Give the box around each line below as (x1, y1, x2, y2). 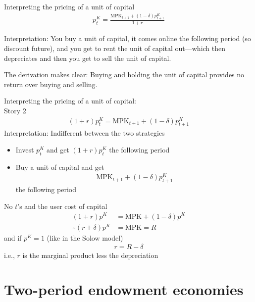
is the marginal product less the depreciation (22, 250, 158, 260)
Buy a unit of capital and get (15, 161, 104, 172)
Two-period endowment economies (4, 279, 244, 300)
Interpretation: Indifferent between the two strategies (4, 128, 165, 138)
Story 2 (4, 105, 26, 115)
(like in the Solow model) (47, 232, 123, 243)
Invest (15, 144, 34, 154)
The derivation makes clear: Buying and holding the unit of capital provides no (4, 69, 245, 80)
